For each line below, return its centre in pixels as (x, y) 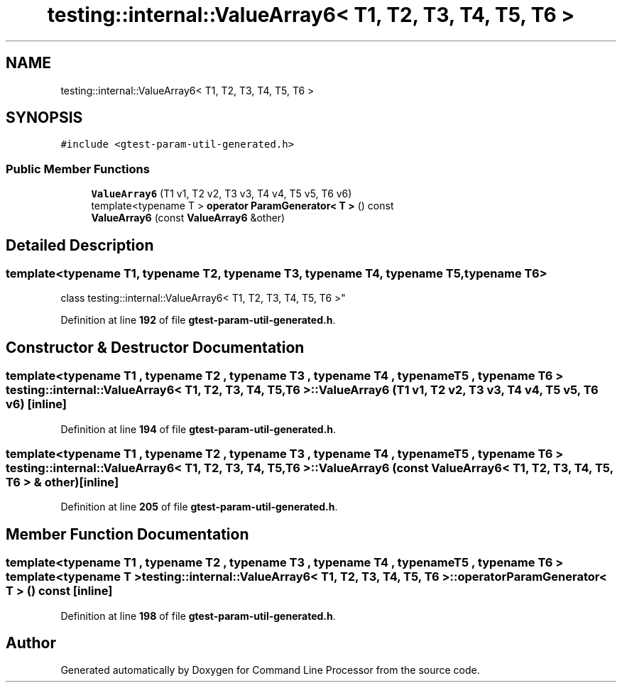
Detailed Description (80, 245)
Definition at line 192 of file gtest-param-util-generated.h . (198, 320)
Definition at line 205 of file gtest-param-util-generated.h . (199, 507)
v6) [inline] (37, 404)
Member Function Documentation (127, 534)
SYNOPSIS (44, 118)
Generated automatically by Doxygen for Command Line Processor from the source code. (270, 670)
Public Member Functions (78, 169)
